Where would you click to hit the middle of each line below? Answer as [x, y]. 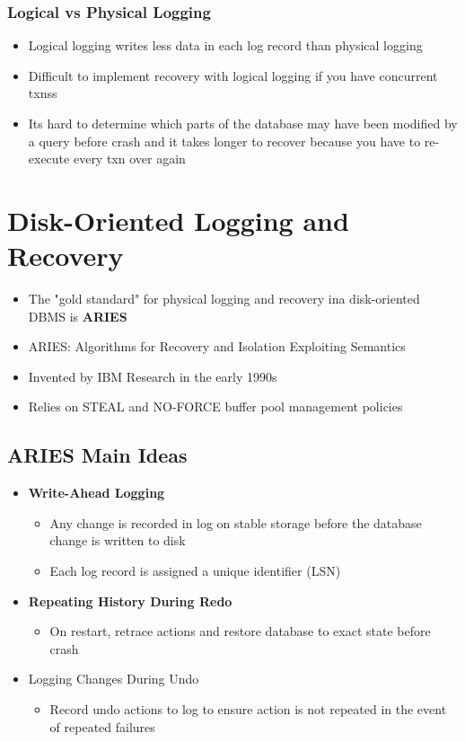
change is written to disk [118, 540]
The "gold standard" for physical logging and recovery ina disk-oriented [224, 299]
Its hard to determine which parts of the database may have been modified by [243, 123]
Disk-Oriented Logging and [178, 220]
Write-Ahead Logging [97, 493]
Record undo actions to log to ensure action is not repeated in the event [248, 709]
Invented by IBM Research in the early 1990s [153, 376]
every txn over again [129, 159]
